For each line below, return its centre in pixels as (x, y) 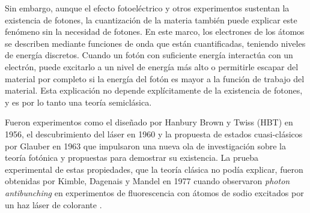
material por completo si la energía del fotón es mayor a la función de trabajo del (155, 78)
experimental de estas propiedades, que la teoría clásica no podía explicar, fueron (154, 169)
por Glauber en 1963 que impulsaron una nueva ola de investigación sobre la (145, 145)
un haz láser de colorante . (53, 204)
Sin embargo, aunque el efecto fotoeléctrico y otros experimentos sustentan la (147, 8)
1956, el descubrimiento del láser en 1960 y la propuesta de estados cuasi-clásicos (154, 133)
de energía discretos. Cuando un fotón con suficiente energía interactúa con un (149, 55)
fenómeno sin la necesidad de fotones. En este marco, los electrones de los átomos (155, 31)
